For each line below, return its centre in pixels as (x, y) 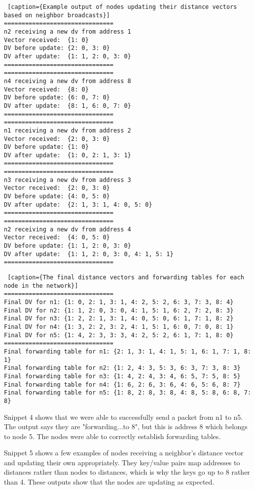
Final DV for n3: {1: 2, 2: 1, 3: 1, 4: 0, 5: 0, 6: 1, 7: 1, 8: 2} (119, 319)
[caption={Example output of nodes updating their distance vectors (122, 7)
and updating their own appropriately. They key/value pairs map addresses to (122, 462)
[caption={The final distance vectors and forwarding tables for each (126, 277)
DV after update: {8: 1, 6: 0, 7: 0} (68, 106)
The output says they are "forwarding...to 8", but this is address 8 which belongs (126, 426)
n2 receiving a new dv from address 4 (68, 229)
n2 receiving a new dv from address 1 (68, 31)
